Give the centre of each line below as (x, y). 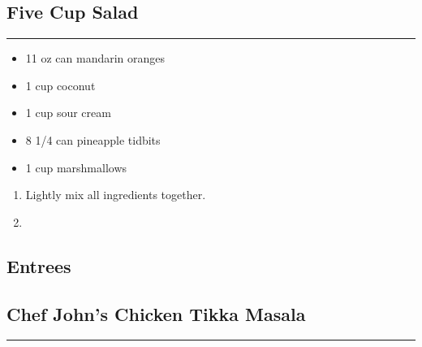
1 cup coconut (60, 85)
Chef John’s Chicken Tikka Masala (156, 313)
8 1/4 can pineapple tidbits (93, 139)
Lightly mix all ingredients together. (116, 195)
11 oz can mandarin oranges (95, 58)
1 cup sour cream (68, 113)
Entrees (39, 265)
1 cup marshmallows (76, 167)
